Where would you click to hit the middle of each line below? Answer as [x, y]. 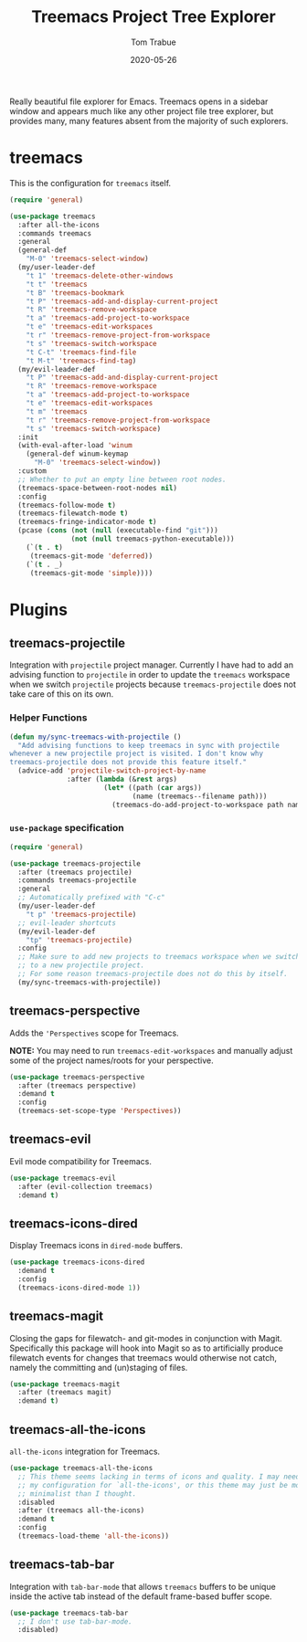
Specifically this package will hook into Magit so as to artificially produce [146, 1348]
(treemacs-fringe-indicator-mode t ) [87, 522]
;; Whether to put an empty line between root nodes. [122, 479]
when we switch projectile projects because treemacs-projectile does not [153, 684]
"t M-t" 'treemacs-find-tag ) [81, 361]
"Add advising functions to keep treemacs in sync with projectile [149, 745]
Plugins [39, 610]
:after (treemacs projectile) [75, 872]
